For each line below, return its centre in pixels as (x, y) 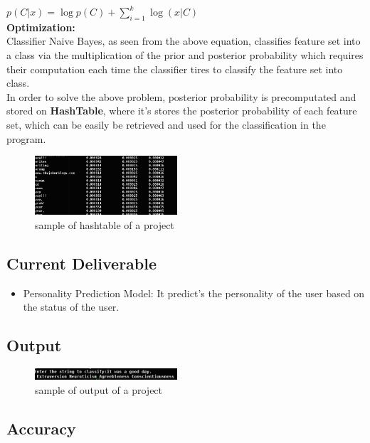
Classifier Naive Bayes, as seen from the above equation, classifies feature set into (184, 41)
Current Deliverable (82, 263)
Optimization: (41, 27)
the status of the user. (71, 307)
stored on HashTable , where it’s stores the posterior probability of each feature (182, 111)
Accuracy (41, 428)
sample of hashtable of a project (105, 224)
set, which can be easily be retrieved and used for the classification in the (166, 124)
